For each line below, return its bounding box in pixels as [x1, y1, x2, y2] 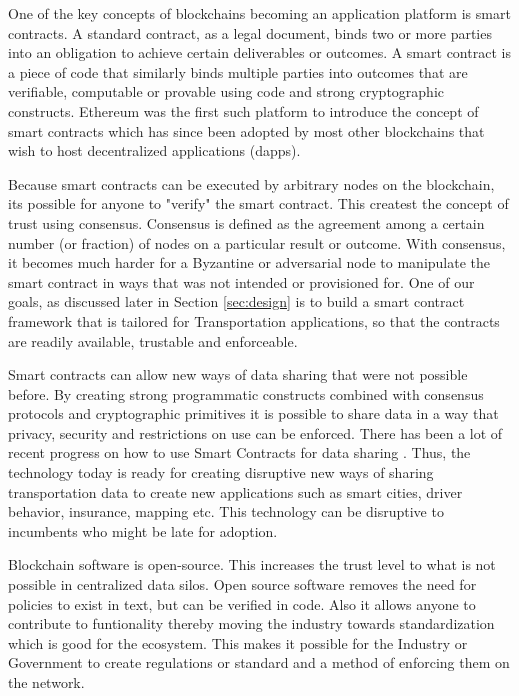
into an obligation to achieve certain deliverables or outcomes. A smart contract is [8, 42, 511, 63]
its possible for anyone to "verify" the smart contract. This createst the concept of [8, 193, 509, 214]
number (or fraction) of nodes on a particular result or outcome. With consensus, [8, 232, 506, 253]
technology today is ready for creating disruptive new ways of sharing [8, 462, 434, 483]
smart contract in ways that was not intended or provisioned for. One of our [8, 271, 475, 292]
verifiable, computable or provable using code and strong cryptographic [8, 81, 444, 102]
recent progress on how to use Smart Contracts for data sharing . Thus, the [8, 442, 471, 463]
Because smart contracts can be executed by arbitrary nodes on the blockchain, [8, 173, 495, 194]
